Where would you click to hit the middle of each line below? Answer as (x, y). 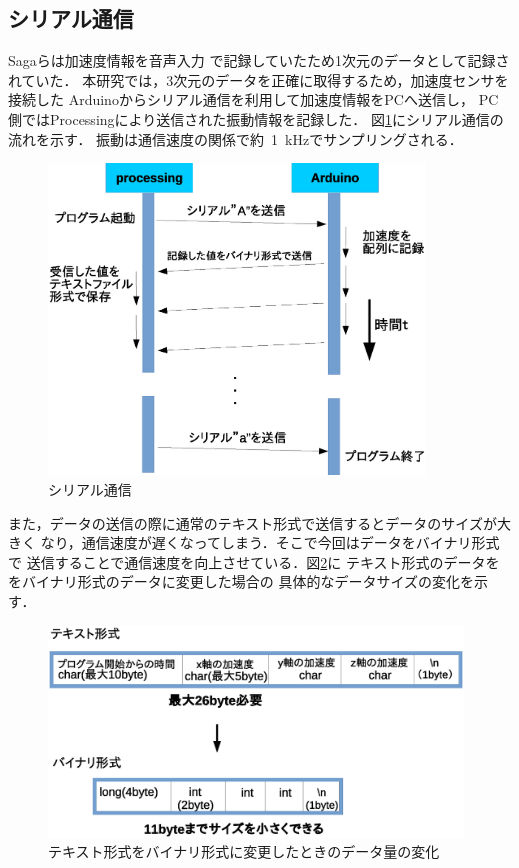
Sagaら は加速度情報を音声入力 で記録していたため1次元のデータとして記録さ (259, 60)
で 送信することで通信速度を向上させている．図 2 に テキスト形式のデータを (254, 561)
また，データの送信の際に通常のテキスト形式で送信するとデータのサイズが (252, 522)
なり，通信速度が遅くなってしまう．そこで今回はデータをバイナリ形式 (270, 542)
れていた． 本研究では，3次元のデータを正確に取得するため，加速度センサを (258, 79)
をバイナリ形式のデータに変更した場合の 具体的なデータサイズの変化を (241, 581)
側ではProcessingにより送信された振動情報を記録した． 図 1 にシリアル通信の (256, 118)
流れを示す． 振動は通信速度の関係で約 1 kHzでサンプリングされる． (235, 138)
